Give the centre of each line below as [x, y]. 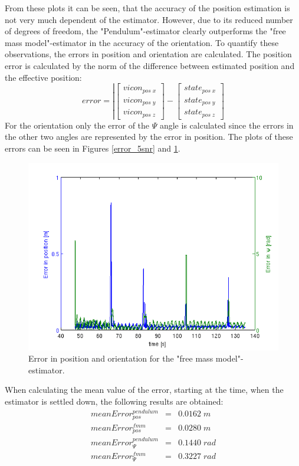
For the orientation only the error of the [77, 125]
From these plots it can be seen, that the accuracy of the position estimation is [147, 8]
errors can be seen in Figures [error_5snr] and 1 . [93, 148]
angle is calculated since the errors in [226, 125]
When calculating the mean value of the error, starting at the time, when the [144, 390]
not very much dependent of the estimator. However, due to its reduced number [149, 19]
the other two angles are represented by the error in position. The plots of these [149, 137]
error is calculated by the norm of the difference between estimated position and [150, 65]
